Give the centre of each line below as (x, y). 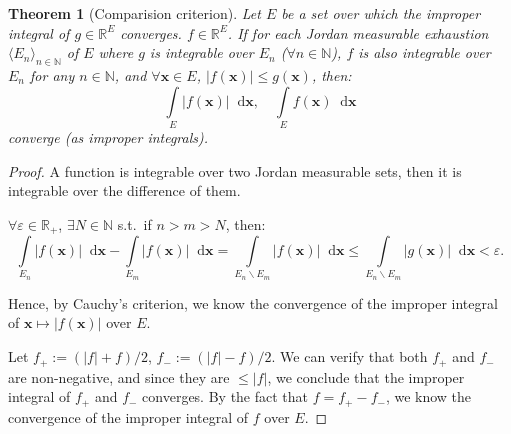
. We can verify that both (349, 356)
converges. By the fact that (225, 396)
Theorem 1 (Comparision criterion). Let (134, 13)
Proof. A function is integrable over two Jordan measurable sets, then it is (235, 170)
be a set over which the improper (381, 13)
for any (52, 74)
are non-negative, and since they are (119, 376)
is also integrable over (424, 52)
